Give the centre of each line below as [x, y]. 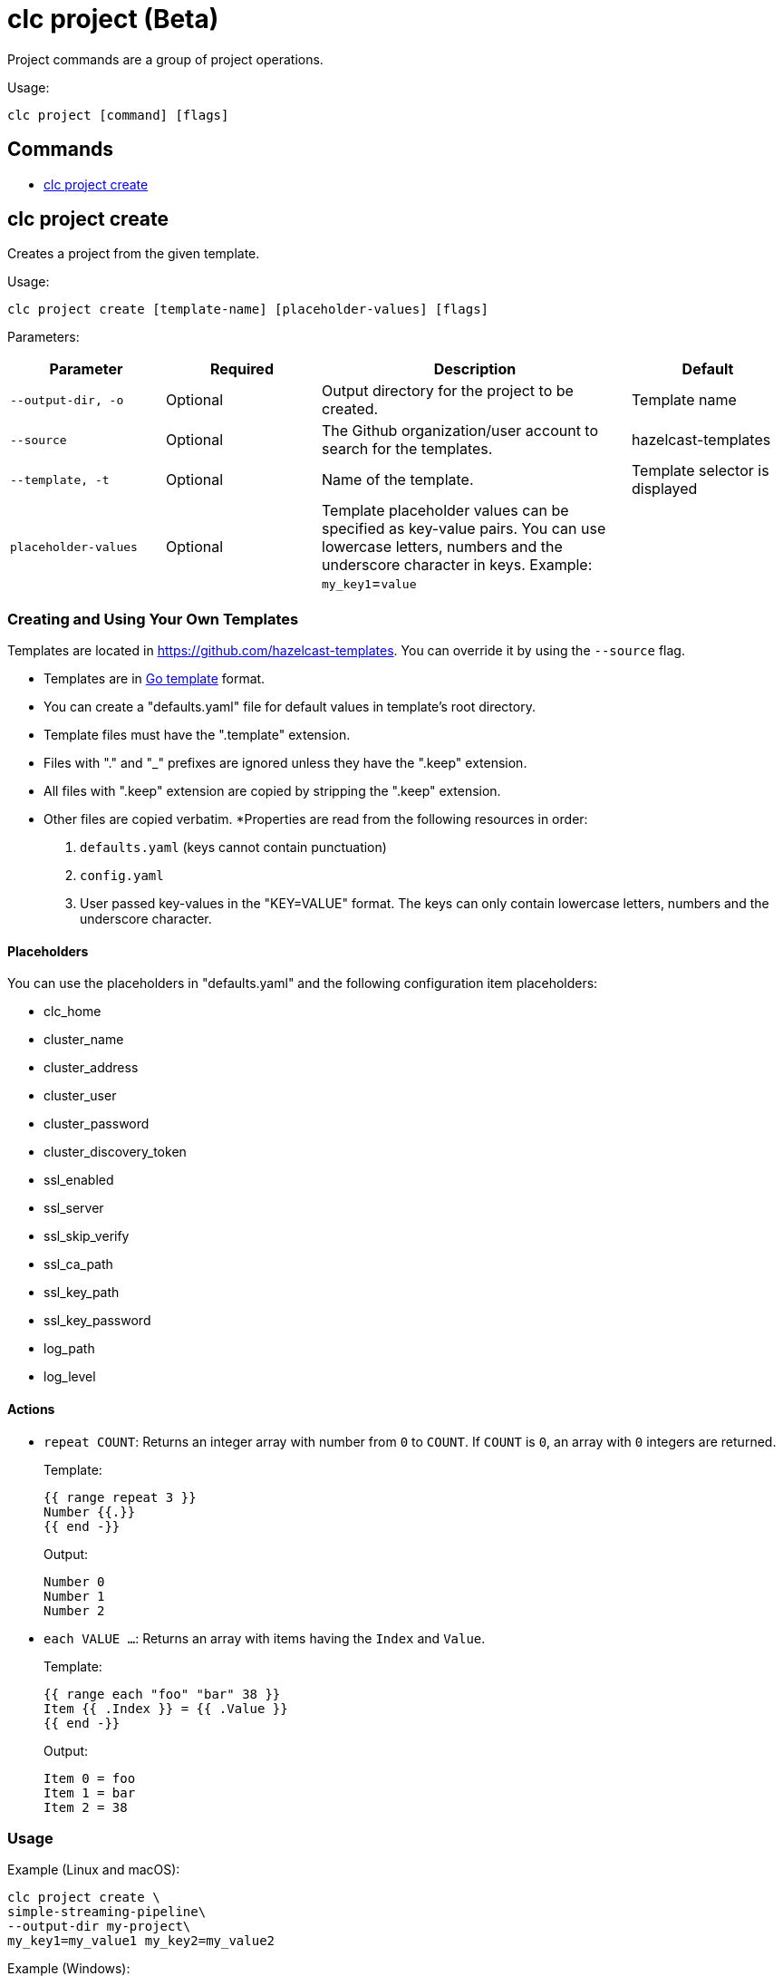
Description [475, 369]
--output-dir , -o [67, 400]
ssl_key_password [97, 1321]
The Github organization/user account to [460, 431]
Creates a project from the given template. [134, 254]
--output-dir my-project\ [99, 1927]
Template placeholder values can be [445, 511]
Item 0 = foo [90, 1778]
